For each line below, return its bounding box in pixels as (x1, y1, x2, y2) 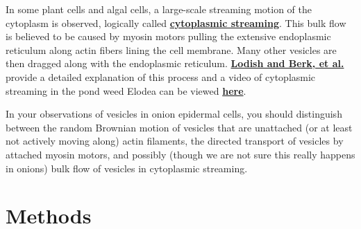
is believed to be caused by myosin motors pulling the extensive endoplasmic (6, 29, 331, 44)
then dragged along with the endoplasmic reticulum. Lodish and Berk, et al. (6, 56, 344, 71)
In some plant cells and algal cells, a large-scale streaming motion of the (6, 2, 312, 16)
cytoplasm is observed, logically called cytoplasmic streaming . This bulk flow (6, 15, 346, 30)
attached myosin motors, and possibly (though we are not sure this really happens (6, 147, 355, 161)
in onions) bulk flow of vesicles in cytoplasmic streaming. (6, 161, 248, 175)
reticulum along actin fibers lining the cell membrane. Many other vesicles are (6, 42, 337, 57)
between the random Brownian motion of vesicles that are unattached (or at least (6, 120, 353, 134)
